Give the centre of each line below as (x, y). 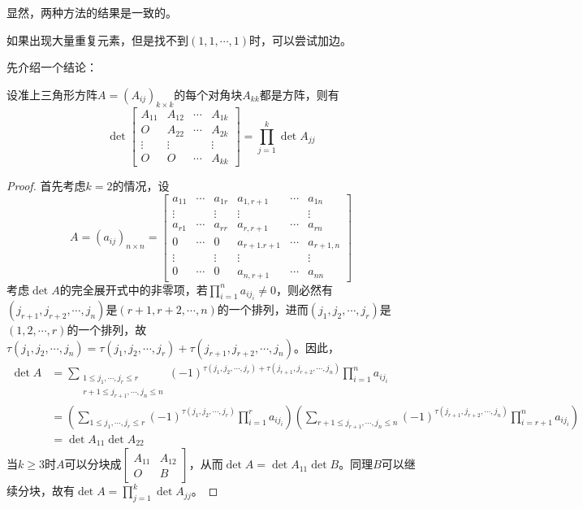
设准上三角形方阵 (52, 94)
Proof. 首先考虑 (46, 186)
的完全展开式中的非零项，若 (134, 289)
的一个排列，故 (107, 330)
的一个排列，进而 (263, 309)
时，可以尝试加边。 (301, 39)
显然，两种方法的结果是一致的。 (92, 12)
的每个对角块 (208, 94)
